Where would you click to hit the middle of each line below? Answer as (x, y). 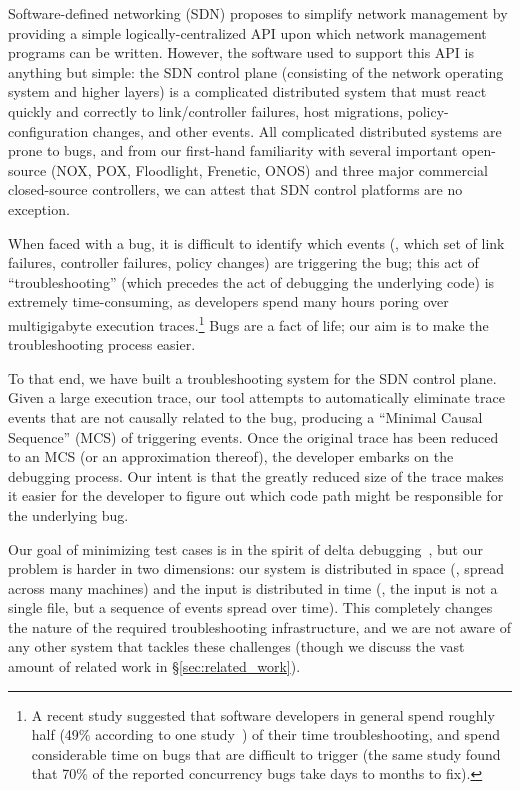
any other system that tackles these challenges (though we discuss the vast (236, 646)
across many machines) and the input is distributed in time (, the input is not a (253, 587)
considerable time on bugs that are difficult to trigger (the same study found (266, 753)
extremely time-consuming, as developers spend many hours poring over (228, 301)
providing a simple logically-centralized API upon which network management (247, 32)
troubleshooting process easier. (102, 344)
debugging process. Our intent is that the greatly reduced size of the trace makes (256, 475)
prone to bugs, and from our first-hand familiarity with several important (233, 150)
